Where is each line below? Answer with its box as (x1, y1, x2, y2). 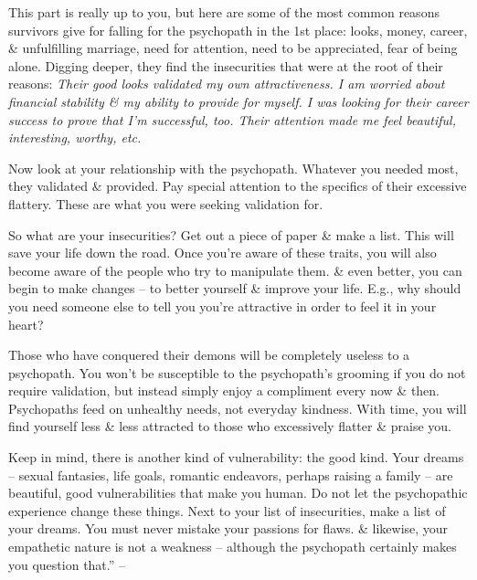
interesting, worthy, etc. (8, 128, 142, 147)
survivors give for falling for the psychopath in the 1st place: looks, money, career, (8, 20, 468, 39)
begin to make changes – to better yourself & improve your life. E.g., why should (8, 279, 461, 298)
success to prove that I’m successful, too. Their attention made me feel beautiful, (8, 110, 456, 129)
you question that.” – (8, 554, 126, 574)
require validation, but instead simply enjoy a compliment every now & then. (8, 381, 440, 400)
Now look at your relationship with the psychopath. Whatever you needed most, (8, 158, 459, 177)
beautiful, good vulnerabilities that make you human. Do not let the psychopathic (8, 483, 468, 502)
